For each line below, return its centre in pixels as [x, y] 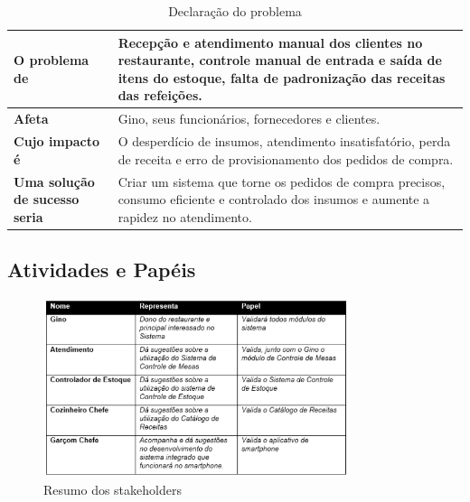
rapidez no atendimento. [185, 216]
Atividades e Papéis [102, 270]
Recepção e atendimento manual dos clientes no [270, 42]
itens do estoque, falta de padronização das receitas [282, 77]
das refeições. [160, 95]
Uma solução [54, 181]
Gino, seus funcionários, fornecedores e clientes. [249, 119]
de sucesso [47, 199]
